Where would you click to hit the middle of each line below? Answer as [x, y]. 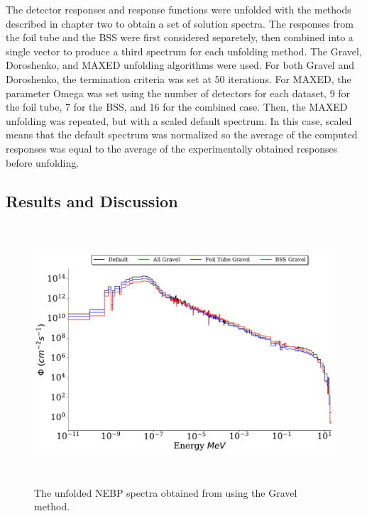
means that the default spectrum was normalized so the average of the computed [182, 135]
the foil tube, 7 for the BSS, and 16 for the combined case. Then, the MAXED [177, 107]
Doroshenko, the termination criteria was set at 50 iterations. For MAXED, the [179, 78]
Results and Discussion [92, 201]
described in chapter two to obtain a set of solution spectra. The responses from [180, 23]
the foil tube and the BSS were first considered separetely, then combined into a [180, 37]
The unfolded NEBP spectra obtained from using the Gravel [166, 492]
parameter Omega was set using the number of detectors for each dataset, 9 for [178, 93]
